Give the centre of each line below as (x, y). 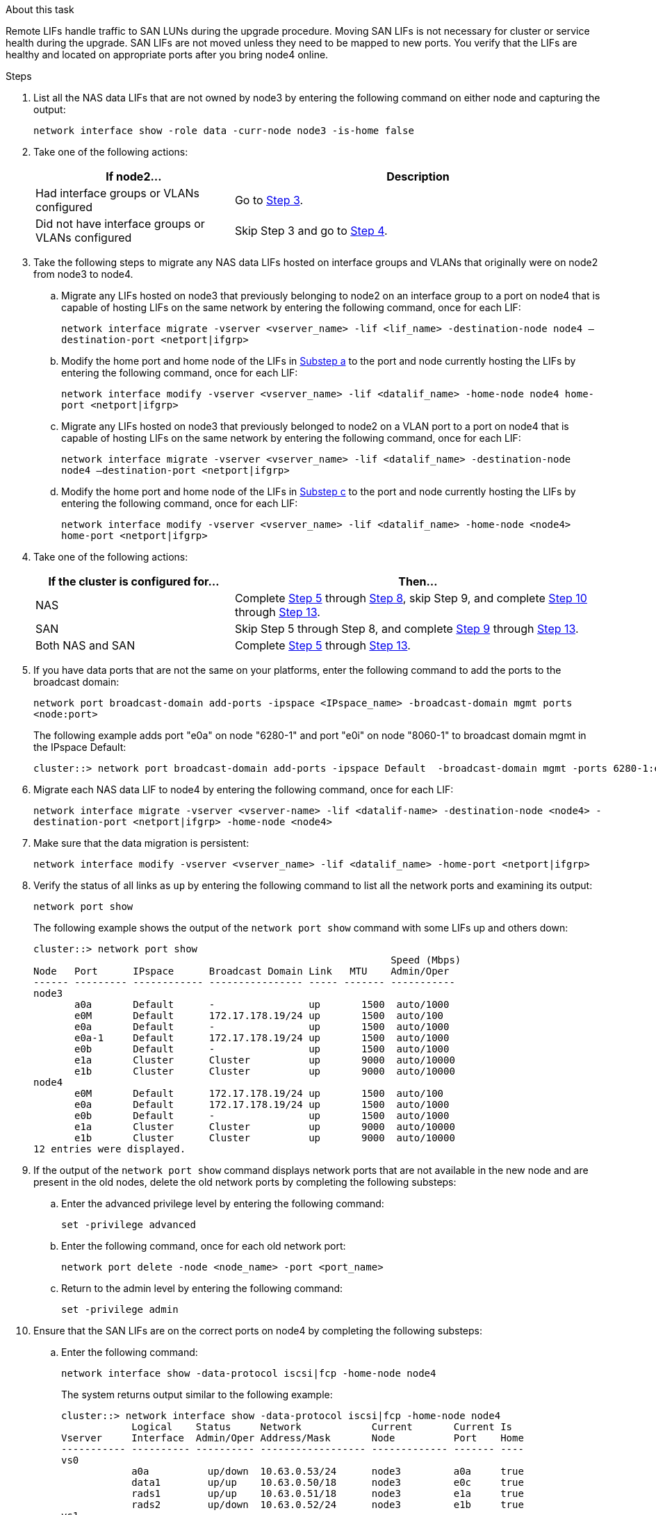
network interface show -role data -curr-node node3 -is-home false (224, 131)
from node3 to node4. (83, 274)
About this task (40, 9)
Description (418, 176)
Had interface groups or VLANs (117, 193)
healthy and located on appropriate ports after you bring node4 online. (167, 55)
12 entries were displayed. (110, 1149)
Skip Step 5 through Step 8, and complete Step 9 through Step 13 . (407, 629)
